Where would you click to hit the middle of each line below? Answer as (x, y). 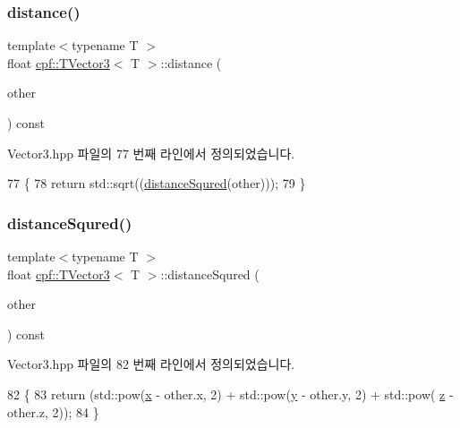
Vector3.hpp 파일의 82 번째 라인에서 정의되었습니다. (151, 364)
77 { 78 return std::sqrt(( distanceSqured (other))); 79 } (157, 183)
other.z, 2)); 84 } (53, 411)
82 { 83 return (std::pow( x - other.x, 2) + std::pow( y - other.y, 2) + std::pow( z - (230, 394)
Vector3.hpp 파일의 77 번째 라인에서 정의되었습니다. (151, 153)
